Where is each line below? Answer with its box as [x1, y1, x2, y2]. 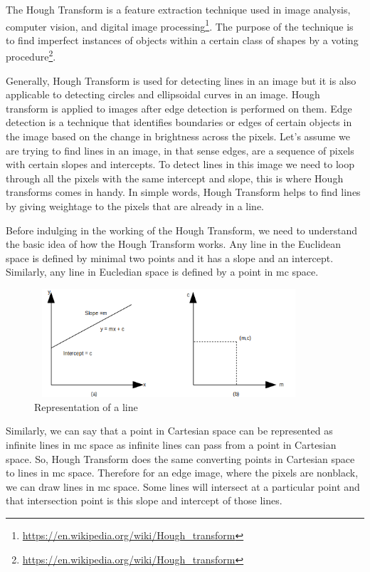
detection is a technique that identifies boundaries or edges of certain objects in [6, 115, 352, 130]
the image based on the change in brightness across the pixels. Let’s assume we [6, 129, 350, 144]
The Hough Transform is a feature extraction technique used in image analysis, [6, 2, 351, 16]
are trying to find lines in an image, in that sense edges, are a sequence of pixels [6, 142, 354, 157]
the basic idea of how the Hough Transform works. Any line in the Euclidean [6, 236, 342, 251]
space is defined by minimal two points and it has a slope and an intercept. [6, 250, 334, 265]
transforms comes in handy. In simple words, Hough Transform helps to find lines [6, 184, 361, 199]
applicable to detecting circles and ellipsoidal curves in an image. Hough [6, 87, 320, 102]
